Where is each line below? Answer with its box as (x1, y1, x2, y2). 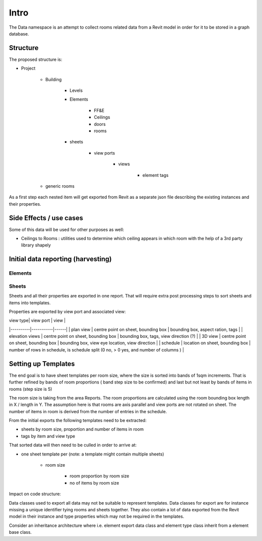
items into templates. (9, 299, 51, 306)
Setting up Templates (9, 360, 75, 368)
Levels (69, 87, 83, 93)
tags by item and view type (21, 433, 75, 439)
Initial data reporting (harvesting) (9, 255, 112, 263)
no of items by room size (69, 480, 119, 486)
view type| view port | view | (9, 317, 65, 323)
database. (9, 31, 29, 36)
